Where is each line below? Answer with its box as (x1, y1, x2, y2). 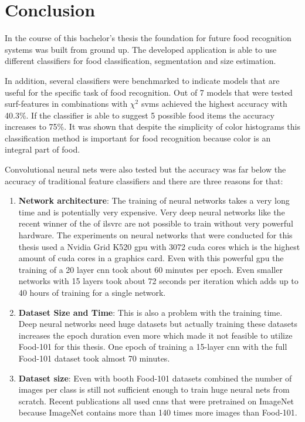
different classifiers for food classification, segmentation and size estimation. (5, 55, 276, 67)
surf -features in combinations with (5, 97, 128, 110)
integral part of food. (5, 143, 80, 156)
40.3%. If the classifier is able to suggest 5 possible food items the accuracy (5, 109, 274, 121)
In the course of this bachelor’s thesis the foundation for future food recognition (5, 32, 292, 44)
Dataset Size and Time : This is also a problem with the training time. (18, 306, 283, 318)
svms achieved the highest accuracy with (141, 97, 287, 110)
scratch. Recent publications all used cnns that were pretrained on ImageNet (18, 394, 294, 407)
